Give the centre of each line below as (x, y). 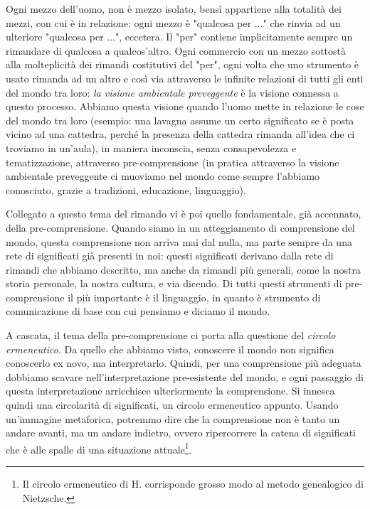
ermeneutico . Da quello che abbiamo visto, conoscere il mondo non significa (170, 349)
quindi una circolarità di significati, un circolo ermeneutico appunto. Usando (172, 405)
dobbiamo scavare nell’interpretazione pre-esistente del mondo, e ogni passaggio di (185, 376)
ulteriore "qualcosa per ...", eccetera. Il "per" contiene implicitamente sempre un (179, 37)
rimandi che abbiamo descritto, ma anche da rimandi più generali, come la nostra (183, 269)
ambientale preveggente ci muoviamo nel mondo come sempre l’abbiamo (163, 176)
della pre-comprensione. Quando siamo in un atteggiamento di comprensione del (180, 227)
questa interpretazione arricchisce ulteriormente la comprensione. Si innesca (170, 391)
